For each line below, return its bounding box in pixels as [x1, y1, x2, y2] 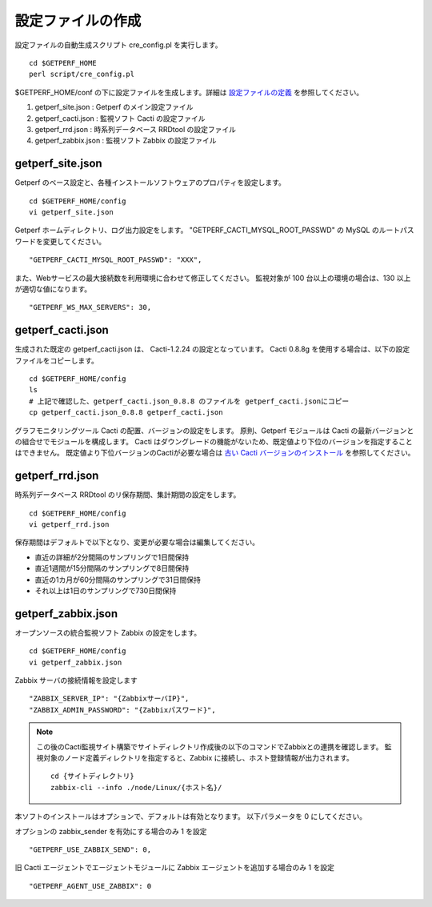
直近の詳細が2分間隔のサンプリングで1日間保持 [34, 552, 190, 562]
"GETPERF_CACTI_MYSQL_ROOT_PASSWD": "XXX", [29, 255, 202, 264]
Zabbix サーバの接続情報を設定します [14, 676, 138, 685]
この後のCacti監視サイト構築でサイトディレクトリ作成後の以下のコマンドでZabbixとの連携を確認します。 [36, 741, 383, 752]
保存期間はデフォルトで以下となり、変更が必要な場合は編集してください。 [14, 537, 260, 548]
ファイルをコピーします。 [14, 355, 99, 365]
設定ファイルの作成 [14, 12, 142, 30]
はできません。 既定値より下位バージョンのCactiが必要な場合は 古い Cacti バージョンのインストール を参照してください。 [14, 448, 415, 458]
